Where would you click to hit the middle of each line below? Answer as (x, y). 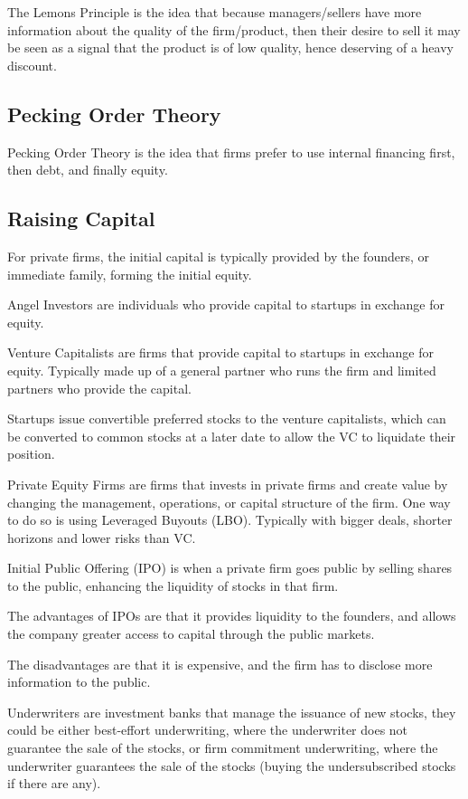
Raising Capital (81, 219)
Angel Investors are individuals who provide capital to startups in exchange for (226, 304)
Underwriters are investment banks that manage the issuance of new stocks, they (232, 712)
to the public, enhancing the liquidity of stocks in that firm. (173, 585)
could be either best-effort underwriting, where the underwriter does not (208, 730)
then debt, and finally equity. (88, 170)
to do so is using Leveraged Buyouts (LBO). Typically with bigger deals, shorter (230, 520)
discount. (32, 65)
